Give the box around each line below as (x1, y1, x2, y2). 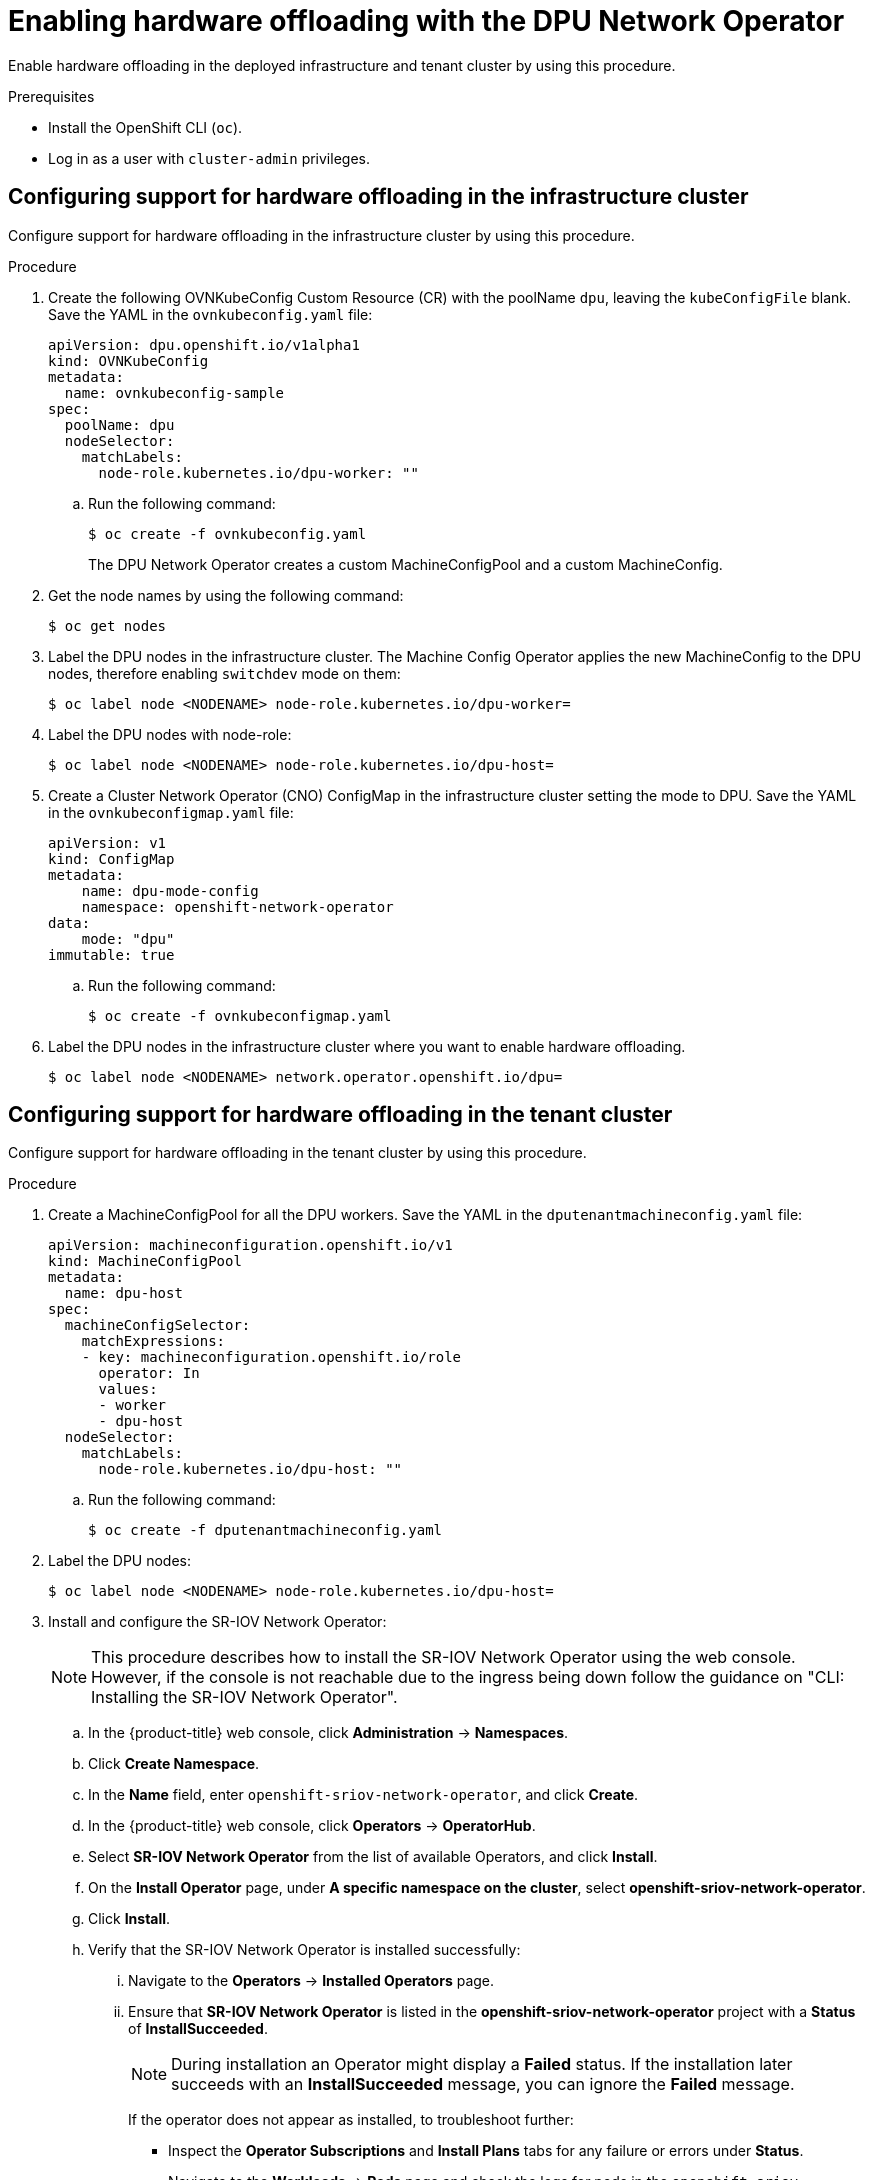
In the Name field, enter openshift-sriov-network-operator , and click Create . (88, 1786, 639, 1804)
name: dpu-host (64, 1285, 183, 1302)
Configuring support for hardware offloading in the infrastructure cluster (8, 184, 749, 210)
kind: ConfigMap (48, 850, 175, 867)
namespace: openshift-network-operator (81, 898, 394, 915)
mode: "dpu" (81, 930, 175, 947)
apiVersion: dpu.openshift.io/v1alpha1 (48, 336, 360, 353)
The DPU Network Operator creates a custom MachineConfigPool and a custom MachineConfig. (88, 555, 723, 573)
